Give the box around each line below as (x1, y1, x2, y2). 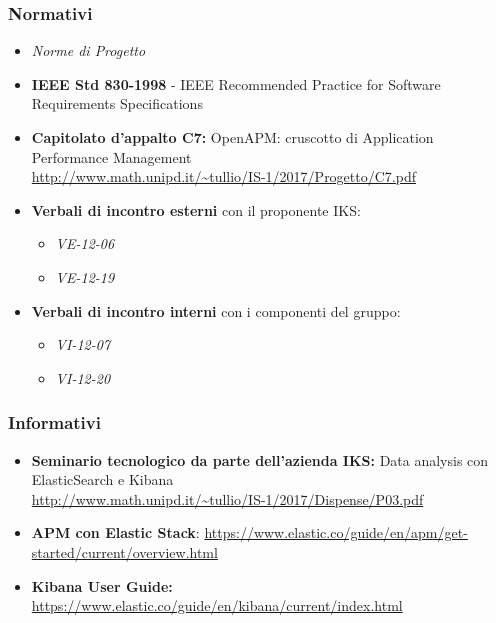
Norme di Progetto (31, 40, 146, 61)
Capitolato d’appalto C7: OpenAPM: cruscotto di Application (31, 127, 434, 147)
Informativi (8, 410, 101, 435)
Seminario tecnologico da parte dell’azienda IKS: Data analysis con (31, 449, 489, 470)
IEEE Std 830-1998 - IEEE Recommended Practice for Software (31, 73, 441, 94)
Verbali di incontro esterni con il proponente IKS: (31, 199, 361, 220)
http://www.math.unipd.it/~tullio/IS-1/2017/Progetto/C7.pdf (31, 166, 416, 187)
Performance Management (31, 146, 192, 167)
